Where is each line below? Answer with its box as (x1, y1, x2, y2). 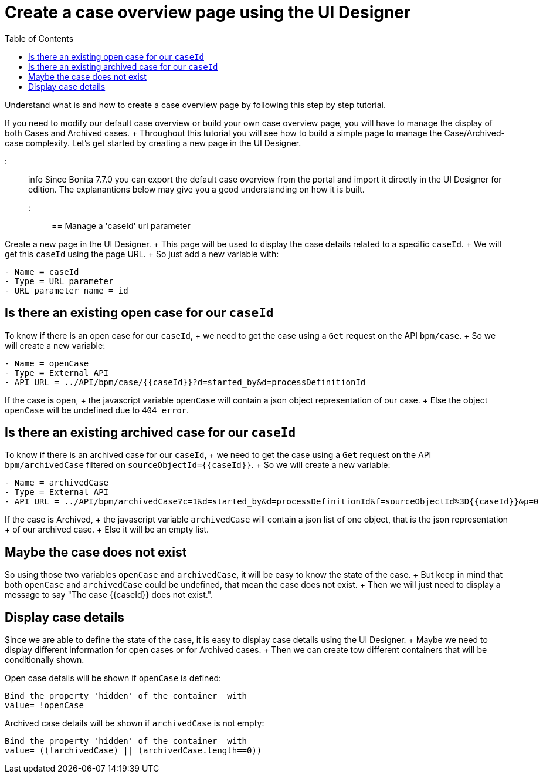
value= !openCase (5, 700, 84, 710)
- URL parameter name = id (5, 285, 128, 295)
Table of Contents (5, 33, 74, 43)
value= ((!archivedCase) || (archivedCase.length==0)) (5, 746, 262, 756)
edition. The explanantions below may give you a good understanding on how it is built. (28, 184, 365, 194)
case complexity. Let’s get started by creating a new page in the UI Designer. (5, 137, 301, 148)
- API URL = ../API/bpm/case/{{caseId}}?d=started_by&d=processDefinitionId (5, 377, 366, 387)
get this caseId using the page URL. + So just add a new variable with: (5, 248, 279, 259)
